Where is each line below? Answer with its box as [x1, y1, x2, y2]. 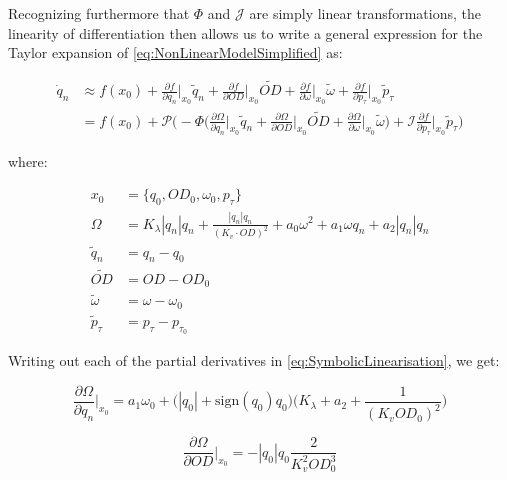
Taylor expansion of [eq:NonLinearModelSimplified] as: [8, 42, 343, 63]
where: [8, 150, 48, 171]
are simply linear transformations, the [249, 3, 481, 23]
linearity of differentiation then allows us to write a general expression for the [8, 22, 483, 43]
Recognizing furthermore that [8, 3, 190, 23]
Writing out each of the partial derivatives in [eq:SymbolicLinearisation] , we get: [8, 350, 500, 371]
